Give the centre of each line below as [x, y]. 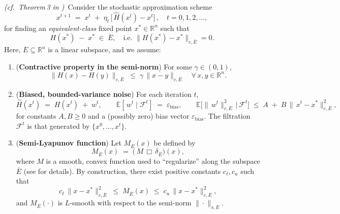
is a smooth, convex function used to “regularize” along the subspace [153, 160]
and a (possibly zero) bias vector [138, 116]
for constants [36, 116]
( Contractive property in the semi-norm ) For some [104, 66]
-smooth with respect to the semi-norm [131, 203]
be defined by [175, 143]
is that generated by [58, 126]
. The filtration [227, 116]
